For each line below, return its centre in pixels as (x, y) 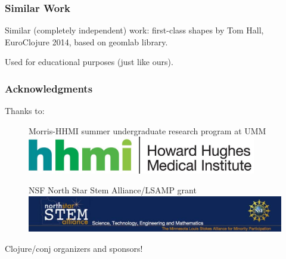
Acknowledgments (49, 88)
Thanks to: (25, 111)
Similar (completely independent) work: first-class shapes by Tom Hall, (134, 30)
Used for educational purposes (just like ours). (89, 62)
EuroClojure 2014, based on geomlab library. (86, 41)
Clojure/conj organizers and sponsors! (74, 248)
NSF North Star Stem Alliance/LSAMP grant (113, 190)
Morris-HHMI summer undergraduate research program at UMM (147, 130)
